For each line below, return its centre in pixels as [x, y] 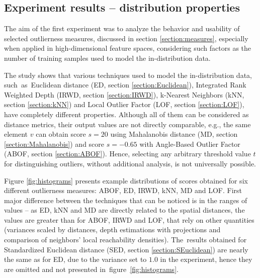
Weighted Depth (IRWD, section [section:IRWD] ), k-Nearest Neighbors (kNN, [124, 94]
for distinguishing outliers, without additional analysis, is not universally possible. [130, 163]
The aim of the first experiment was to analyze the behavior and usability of [122, 28]
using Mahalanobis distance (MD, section [174, 134]
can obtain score [61, 134]
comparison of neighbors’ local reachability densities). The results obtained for [125, 240]
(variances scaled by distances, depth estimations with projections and [112, 229]
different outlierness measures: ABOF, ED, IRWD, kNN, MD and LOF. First [123, 190]
